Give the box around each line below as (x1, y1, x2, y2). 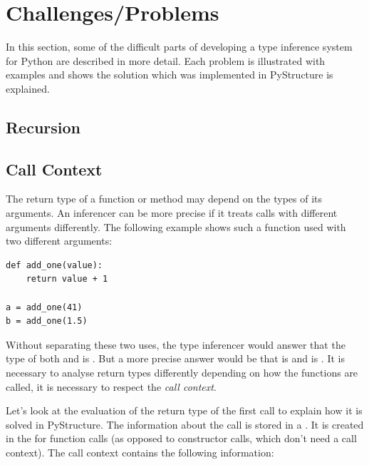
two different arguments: (6, 233, 113, 248)
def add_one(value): (6, 260, 103, 270)
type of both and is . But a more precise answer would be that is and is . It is (6, 351, 345, 366)
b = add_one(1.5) (6, 316, 88, 327)
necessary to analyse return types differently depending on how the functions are (6, 365, 358, 380)
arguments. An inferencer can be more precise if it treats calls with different (6, 205, 338, 220)
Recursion (6, 116, 81, 138)
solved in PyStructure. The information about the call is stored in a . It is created (6, 417, 364, 431)
